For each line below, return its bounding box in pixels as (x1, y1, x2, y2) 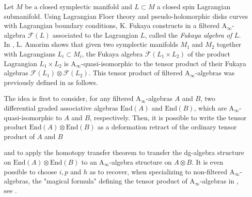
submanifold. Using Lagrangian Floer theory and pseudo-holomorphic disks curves (4, 11, 248, 21)
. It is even (191, 156, 223, 167)
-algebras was (195, 68, 235, 78)
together (217, 39, 241, 49)
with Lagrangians (4, 48, 56, 58)
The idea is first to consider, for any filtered (4, 93, 134, 103)
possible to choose (4, 166, 57, 176)
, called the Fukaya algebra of (145, 29, 232, 40)
